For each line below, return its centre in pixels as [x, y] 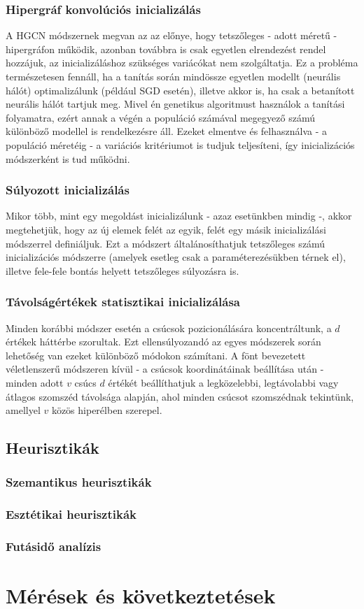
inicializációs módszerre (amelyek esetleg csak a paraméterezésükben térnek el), [176, 257]
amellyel [23, 410]
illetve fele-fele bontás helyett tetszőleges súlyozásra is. [122, 270]
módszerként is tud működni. [68, 158]
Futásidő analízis [54, 546]
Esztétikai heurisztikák [71, 514]
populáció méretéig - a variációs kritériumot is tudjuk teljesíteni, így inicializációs [180, 144]
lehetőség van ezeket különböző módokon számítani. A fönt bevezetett [156, 355]
